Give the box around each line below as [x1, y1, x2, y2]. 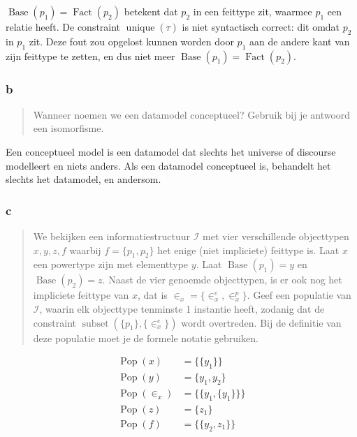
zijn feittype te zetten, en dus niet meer [6, 48, 175, 63]
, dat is [137, 288, 168, 302]
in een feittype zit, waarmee [193, 4, 312, 18]
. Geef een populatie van [247, 288, 351, 302]
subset [82, 318, 109, 329]
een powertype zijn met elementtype [33, 257, 189, 272]
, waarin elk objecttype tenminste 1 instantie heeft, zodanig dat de [39, 301, 325, 316]
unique [126, 23, 155, 33]
